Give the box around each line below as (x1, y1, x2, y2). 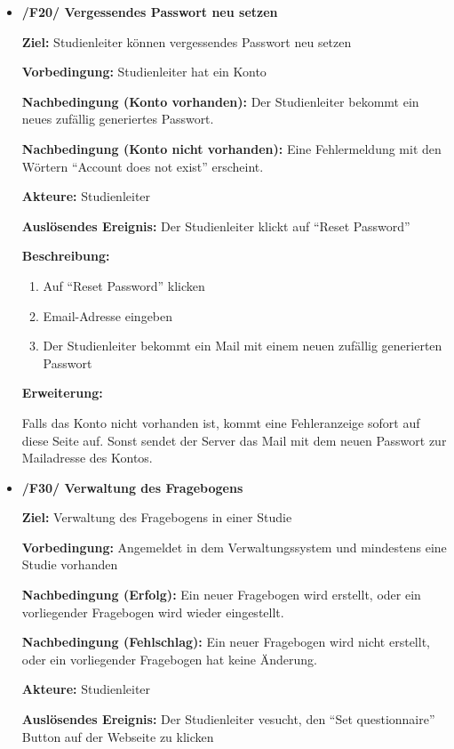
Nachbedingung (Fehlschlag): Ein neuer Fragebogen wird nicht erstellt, (21, 632, 430, 651)
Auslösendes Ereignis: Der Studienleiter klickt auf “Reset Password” (21, 216, 410, 235)
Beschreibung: (21, 246, 110, 265)
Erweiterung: (21, 383, 103, 402)
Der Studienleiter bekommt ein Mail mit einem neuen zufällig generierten (43, 336, 442, 355)
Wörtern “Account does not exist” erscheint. (21, 157, 264, 175)
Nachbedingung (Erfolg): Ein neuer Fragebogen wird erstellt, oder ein (21, 585, 421, 604)
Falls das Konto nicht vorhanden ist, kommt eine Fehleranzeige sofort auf (21, 413, 420, 431)
